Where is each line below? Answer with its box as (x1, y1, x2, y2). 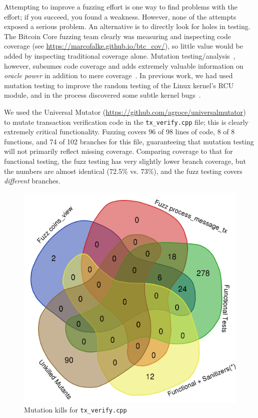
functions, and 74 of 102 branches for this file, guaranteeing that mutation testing (4, 136, 254, 146)
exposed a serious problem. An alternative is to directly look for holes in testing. (4, 21, 250, 32)
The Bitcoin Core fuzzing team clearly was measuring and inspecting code (4, 31, 231, 41)
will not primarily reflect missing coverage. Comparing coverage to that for (4, 146, 233, 156)
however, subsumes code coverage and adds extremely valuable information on (4, 60, 243, 71)
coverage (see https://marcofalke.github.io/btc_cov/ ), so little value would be (4, 41, 243, 51)
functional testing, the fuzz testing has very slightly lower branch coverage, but (4, 155, 246, 166)
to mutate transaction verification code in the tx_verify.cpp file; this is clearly (4, 116, 248, 127)
